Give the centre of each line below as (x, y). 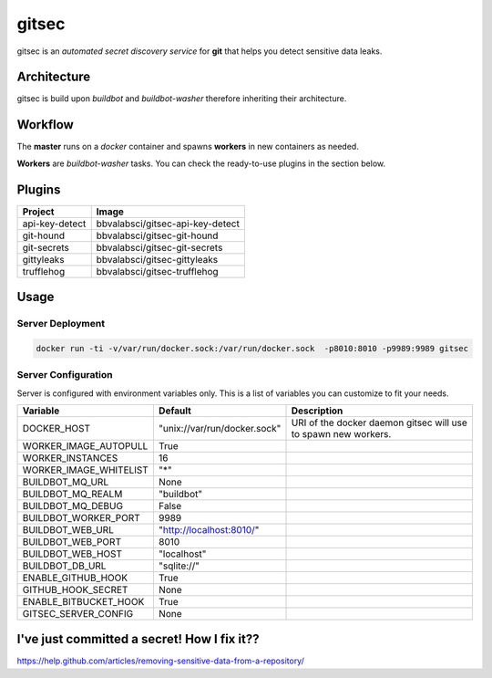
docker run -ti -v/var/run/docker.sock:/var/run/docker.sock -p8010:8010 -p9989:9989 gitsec (252, 348)
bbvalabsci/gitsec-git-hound (157, 235)
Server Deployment (61, 324)
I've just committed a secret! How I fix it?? (138, 639)
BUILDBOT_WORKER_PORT (81, 517)
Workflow (46, 125)
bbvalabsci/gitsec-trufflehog (157, 271)
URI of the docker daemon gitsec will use (379, 422)
